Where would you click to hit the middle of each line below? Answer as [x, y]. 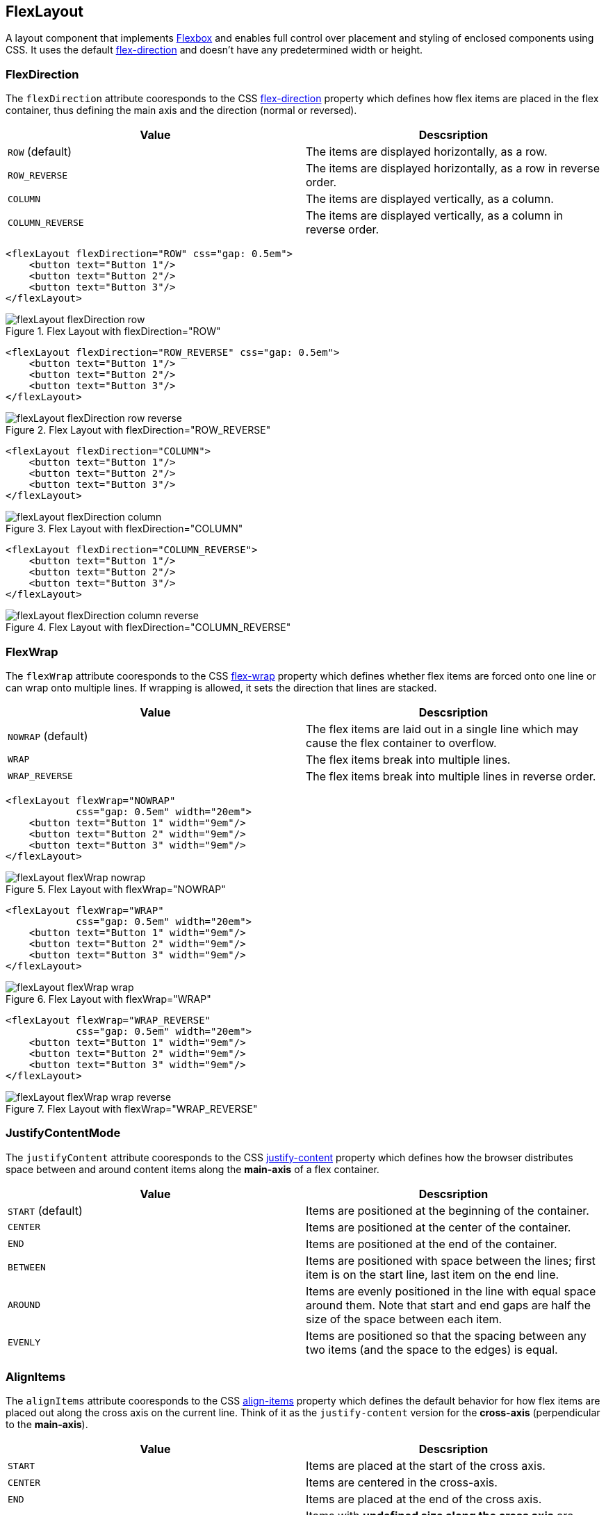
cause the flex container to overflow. [401, 743]
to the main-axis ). [47, 1425]
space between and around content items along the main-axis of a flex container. [193, 1169]
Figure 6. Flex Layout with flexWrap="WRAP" [108, 999]
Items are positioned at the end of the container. [432, 1244]
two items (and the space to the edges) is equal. [432, 1349]
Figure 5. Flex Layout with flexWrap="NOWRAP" [116, 889]
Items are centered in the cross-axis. [402, 1483]
